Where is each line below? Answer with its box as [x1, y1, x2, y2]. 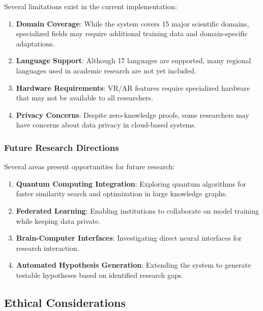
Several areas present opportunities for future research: [4, 161, 175, 172]
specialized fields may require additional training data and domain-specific [16, 28, 248, 39]
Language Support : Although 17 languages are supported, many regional [16, 55, 251, 66]
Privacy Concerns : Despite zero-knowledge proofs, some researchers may [16, 109, 249, 120]
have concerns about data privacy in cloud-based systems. [16, 119, 196, 130]
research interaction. [16, 242, 79, 253]
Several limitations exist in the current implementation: [4, 1, 177, 11]
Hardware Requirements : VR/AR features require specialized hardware [16, 82, 250, 93]
